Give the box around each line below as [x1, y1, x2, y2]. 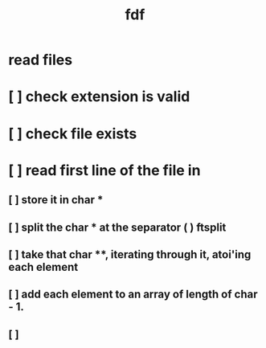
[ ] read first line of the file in [8, 161, 201, 179]
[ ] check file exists [8, 125, 137, 142]
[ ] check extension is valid [8, 88, 190, 106]
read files [8, 51, 73, 69]
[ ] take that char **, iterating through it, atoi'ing [8, 248, 252, 261]
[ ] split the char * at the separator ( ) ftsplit [8, 220, 227, 234]
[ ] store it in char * [8, 193, 104, 207]
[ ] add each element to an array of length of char [8, 288, 258, 301]
